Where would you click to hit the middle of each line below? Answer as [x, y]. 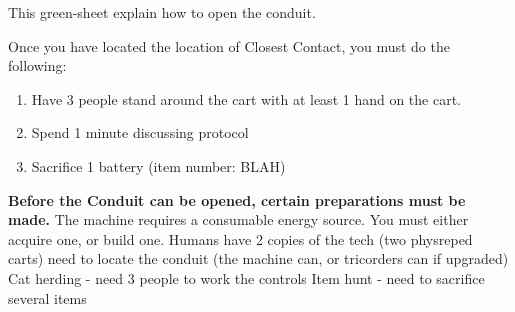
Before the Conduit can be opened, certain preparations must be [237, 199]
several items [47, 297]
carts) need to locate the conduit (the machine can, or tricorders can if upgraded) [258, 258]
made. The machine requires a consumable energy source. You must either [238, 219]
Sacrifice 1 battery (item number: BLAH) [158, 165]
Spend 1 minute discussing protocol [140, 132]
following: [37, 65]
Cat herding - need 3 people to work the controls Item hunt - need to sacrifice [246, 277]
